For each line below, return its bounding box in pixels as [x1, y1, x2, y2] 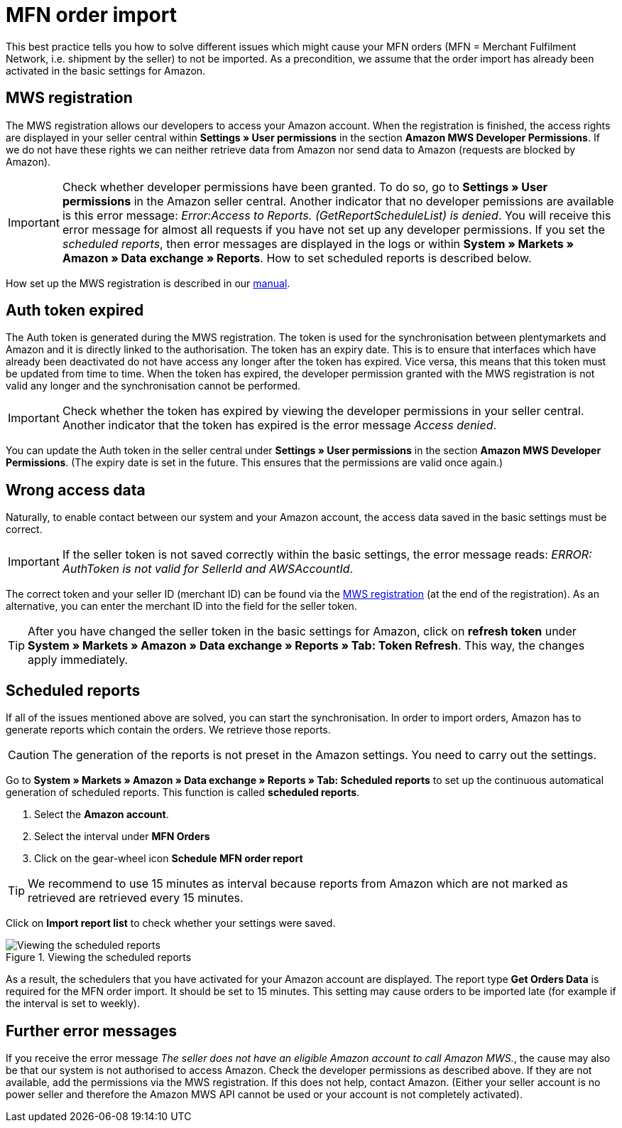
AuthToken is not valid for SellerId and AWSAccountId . [62, 562, 354, 576]
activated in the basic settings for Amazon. [6, 64, 206, 77]
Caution [8, 748, 50, 763]
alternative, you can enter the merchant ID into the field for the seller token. [6, 600, 357, 613]
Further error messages [6, 1021, 178, 1040]
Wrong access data [6, 480, 146, 499]
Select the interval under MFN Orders [34, 830, 210, 843]
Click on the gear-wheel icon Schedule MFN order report [34, 852, 303, 865]
